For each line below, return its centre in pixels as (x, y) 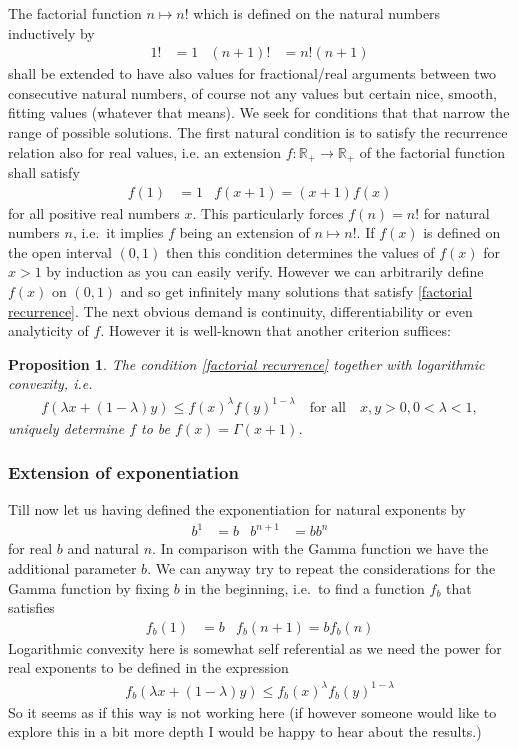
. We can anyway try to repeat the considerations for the (321, 568)
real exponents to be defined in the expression (148, 667)
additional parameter (72, 568)
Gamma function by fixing (89, 587)
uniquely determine (66, 427)
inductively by (51, 32)
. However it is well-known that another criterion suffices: (275, 330)
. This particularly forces (268, 212)
